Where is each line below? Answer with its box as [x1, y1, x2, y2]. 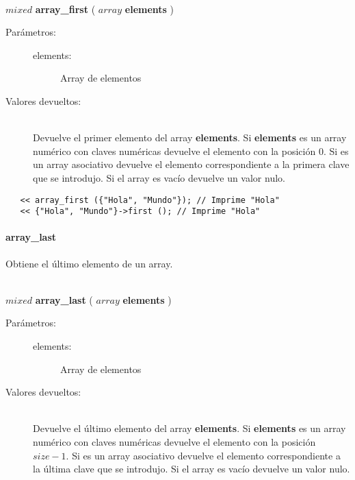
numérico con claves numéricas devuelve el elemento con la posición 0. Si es [33, 143, 349, 158]
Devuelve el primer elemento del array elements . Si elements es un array [33, 130, 347, 145]
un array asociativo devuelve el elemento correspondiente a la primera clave [33, 157, 350, 171]
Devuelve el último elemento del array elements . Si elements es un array [33, 421, 346, 435]
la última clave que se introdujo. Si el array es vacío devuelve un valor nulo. [33, 461, 350, 476]
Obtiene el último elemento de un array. [5, 256, 173, 270]
